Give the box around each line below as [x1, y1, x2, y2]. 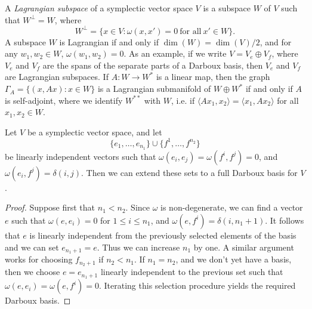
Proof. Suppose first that [5, 201, 95, 214]
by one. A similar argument [193, 240, 294, 253]
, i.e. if [171, 94, 195, 106]
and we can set [5, 240, 59, 253]
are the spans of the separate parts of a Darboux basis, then [42, 58, 263, 71]
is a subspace [203, 2, 251, 14]
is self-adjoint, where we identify [5, 94, 123, 106]
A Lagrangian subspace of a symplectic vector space [5, 2, 193, 14]
